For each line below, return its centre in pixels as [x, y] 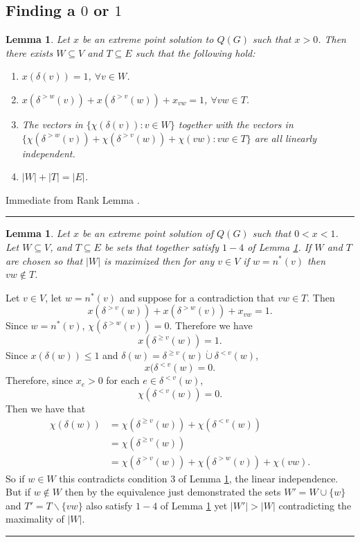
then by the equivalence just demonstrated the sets [173, 492]
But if [18, 492]
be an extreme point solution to [148, 39]
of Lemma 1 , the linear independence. [258, 478]
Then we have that [46, 409]
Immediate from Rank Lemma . [73, 199]
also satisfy [109, 505]
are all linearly [285, 138]
